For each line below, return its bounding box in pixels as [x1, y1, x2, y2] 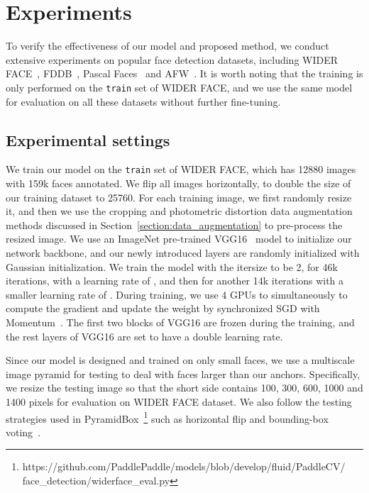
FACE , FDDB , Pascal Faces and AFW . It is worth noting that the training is [6, 66, 363, 81]
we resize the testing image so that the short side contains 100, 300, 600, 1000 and [6, 380, 363, 395]
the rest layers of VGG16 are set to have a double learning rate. [6, 328, 283, 343]
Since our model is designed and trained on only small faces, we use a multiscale [6, 353, 355, 367]
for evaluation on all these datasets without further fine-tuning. [6, 94, 281, 109]
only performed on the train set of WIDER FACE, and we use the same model [6, 79, 353, 94]
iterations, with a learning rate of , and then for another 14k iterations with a [6, 273, 344, 288]
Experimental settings [6, 128, 170, 150]
